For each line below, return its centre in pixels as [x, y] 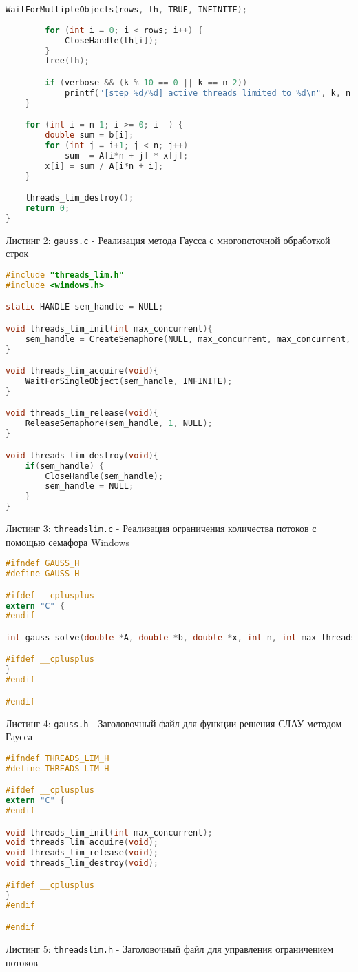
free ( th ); [67, 61]
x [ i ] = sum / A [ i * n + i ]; [104, 166]
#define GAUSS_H [43, 574]
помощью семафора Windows [67, 541]
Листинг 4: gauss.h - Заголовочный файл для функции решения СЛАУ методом [174, 723]
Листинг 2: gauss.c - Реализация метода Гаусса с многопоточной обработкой [168, 240]
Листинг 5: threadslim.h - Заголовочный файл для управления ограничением [170, 948]
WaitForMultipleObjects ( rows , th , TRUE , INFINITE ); [126, 10]
